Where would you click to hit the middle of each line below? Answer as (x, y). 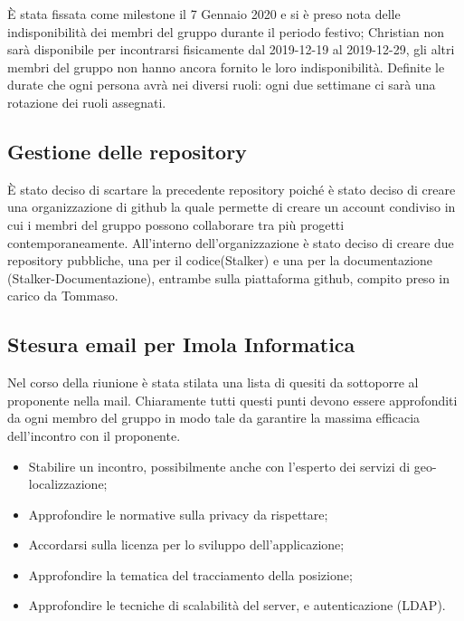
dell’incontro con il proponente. (94, 435)
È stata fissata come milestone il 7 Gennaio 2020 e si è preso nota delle (204, 14)
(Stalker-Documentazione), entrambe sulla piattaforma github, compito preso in (228, 277)
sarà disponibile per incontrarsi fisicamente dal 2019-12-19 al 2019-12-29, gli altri (231, 49)
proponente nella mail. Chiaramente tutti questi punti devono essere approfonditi (232, 400)
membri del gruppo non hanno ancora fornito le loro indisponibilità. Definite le (226, 67)
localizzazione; (68, 484)
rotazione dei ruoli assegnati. (87, 102)
